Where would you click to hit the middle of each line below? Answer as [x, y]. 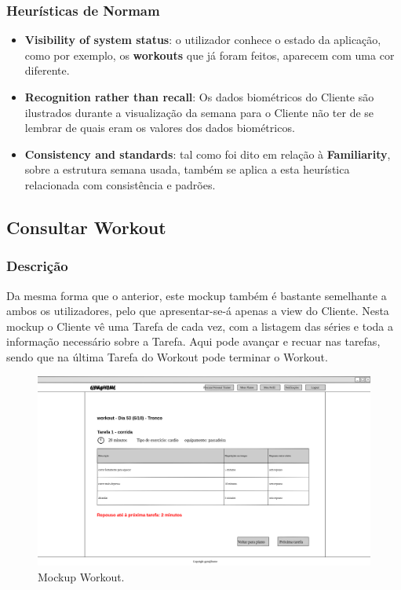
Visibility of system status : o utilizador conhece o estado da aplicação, [203, 40]
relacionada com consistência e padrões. [120, 184]
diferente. [47, 70]
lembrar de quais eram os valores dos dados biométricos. [160, 128]
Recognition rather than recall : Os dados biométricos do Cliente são [199, 97]
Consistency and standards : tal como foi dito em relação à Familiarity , [208, 154]
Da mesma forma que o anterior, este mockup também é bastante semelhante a [197, 295]
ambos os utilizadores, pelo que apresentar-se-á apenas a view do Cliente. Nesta [198, 311]
